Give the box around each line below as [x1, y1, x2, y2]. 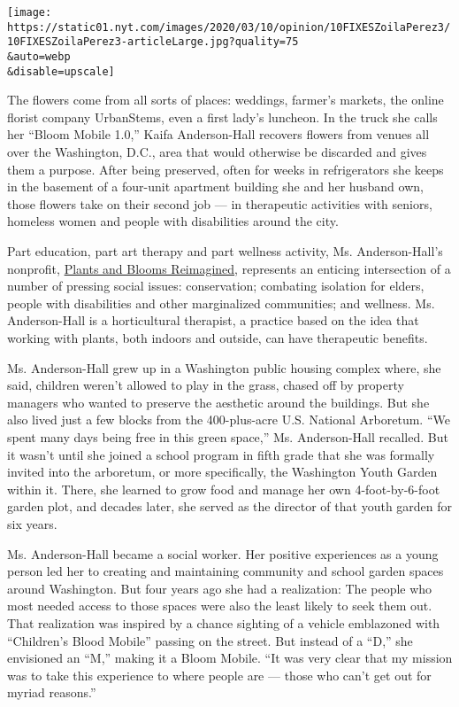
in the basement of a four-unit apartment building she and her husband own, [7, 177, 424, 196]
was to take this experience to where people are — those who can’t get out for [7, 665, 432, 684]
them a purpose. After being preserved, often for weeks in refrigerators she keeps [7, 159, 444, 178]
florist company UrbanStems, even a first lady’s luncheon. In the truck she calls [7, 107, 438, 126]
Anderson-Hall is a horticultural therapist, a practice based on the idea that [7, 311, 419, 330]
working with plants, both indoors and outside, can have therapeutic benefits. [7, 329, 428, 346]
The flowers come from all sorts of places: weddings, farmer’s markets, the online [7, 90, 444, 109]
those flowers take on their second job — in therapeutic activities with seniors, [7, 194, 432, 213]
